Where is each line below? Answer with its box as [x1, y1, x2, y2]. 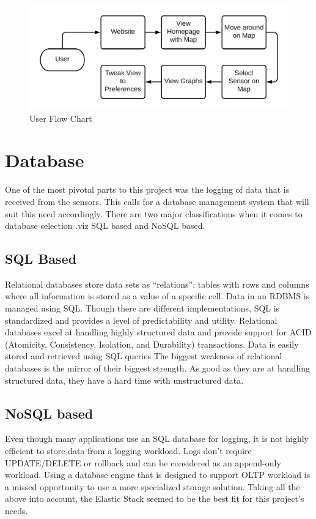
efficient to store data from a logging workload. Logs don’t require [5, 444, 252, 457]
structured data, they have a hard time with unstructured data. [5, 373, 244, 386]
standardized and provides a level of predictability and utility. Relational [5, 313, 277, 326]
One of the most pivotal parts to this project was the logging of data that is [5, 183, 290, 196]
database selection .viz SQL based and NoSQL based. [5, 219, 205, 232]
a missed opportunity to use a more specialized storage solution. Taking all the [5, 480, 300, 493]
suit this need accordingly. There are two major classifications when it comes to [5, 207, 303, 220]
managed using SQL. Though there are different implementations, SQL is [5, 302, 280, 315]
